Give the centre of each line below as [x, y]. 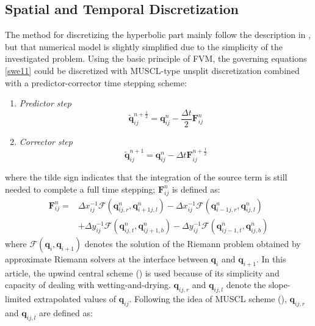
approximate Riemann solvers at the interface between [107, 258]
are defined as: [66, 312]
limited [18, 298]
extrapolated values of [75, 298]
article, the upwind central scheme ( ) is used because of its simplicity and [142, 272]
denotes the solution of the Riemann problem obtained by [193, 243]
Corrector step [46, 141]
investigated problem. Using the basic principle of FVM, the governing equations [156, 58]
